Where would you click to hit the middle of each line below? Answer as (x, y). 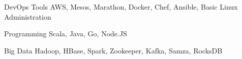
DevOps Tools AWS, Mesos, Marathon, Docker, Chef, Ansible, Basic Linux (121, 7)
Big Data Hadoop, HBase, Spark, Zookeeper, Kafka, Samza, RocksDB (113, 50)
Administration (28, 16)
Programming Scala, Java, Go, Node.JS (66, 34)
